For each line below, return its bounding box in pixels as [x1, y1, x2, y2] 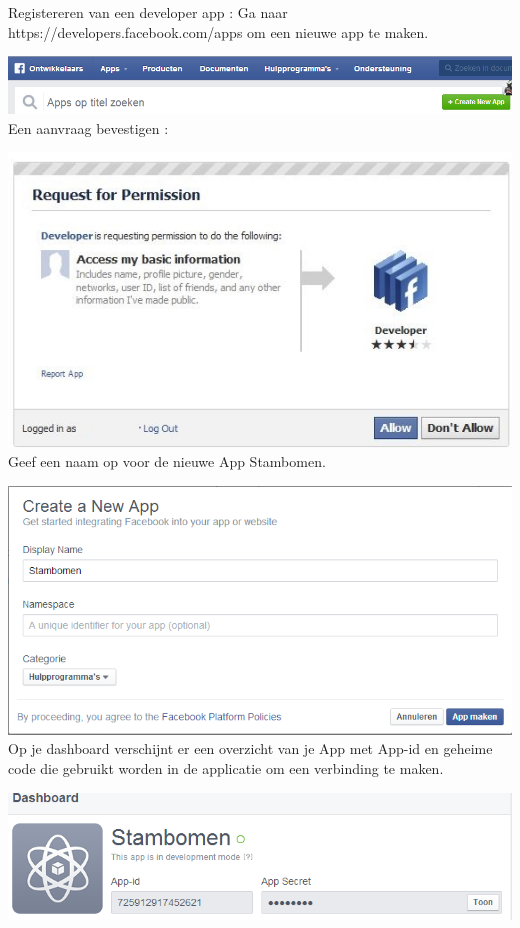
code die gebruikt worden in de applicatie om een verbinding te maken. [8, 757, 444, 778]
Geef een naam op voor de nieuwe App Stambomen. [8, 451, 326, 472]
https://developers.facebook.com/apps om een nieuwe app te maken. [8, 21, 429, 42]
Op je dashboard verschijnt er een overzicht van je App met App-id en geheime [8, 738, 493, 759]
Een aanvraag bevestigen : [8, 117, 169, 138]
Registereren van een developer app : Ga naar [8, 2, 288, 22]
